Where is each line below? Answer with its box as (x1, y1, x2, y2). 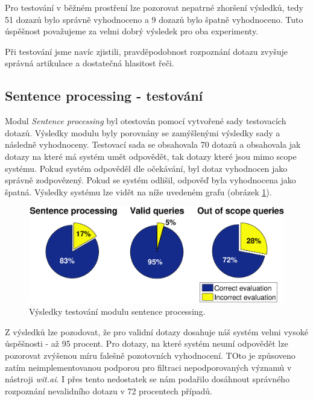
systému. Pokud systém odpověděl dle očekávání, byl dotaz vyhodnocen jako (5, 162, 288, 174)
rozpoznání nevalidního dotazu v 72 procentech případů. (5, 384, 212, 397)
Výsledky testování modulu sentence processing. (29, 305, 206, 318)
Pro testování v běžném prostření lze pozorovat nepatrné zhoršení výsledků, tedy (5, 1, 304, 13)
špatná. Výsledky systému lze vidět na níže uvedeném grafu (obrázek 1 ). (5, 185, 272, 198)
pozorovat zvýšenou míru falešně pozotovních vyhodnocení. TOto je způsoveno (5, 349, 296, 361)
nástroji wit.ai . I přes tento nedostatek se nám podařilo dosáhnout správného (5, 373, 290, 385)
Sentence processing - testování (5, 86, 203, 105)
